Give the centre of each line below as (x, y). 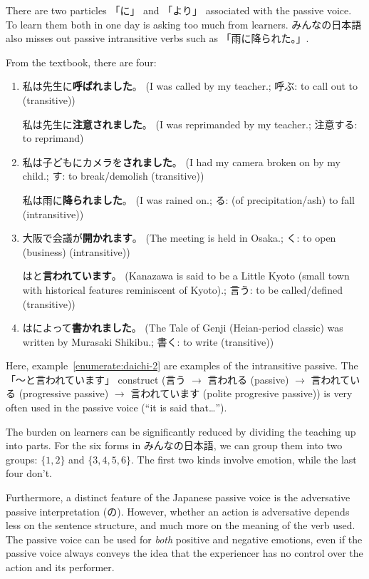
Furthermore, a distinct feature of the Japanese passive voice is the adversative (178, 497)
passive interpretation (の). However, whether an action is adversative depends (178, 511)
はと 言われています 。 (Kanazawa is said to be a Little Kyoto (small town (186, 276)
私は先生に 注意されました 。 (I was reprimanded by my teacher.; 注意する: (190, 124)
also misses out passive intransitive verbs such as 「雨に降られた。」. (157, 38)
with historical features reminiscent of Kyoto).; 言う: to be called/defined (182, 289)
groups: (22, 459)
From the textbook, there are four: (81, 62)
